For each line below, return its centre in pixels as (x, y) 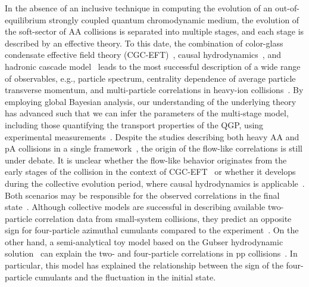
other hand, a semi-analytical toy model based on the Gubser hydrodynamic (144, 241)
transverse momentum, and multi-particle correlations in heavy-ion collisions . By (154, 90)
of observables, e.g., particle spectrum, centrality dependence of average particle (150, 78)
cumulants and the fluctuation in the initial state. (125, 277)
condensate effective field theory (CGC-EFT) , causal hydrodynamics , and (143, 55)
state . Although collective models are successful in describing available (135, 207)
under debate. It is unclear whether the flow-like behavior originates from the (146, 160)
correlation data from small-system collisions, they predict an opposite (163, 218)
